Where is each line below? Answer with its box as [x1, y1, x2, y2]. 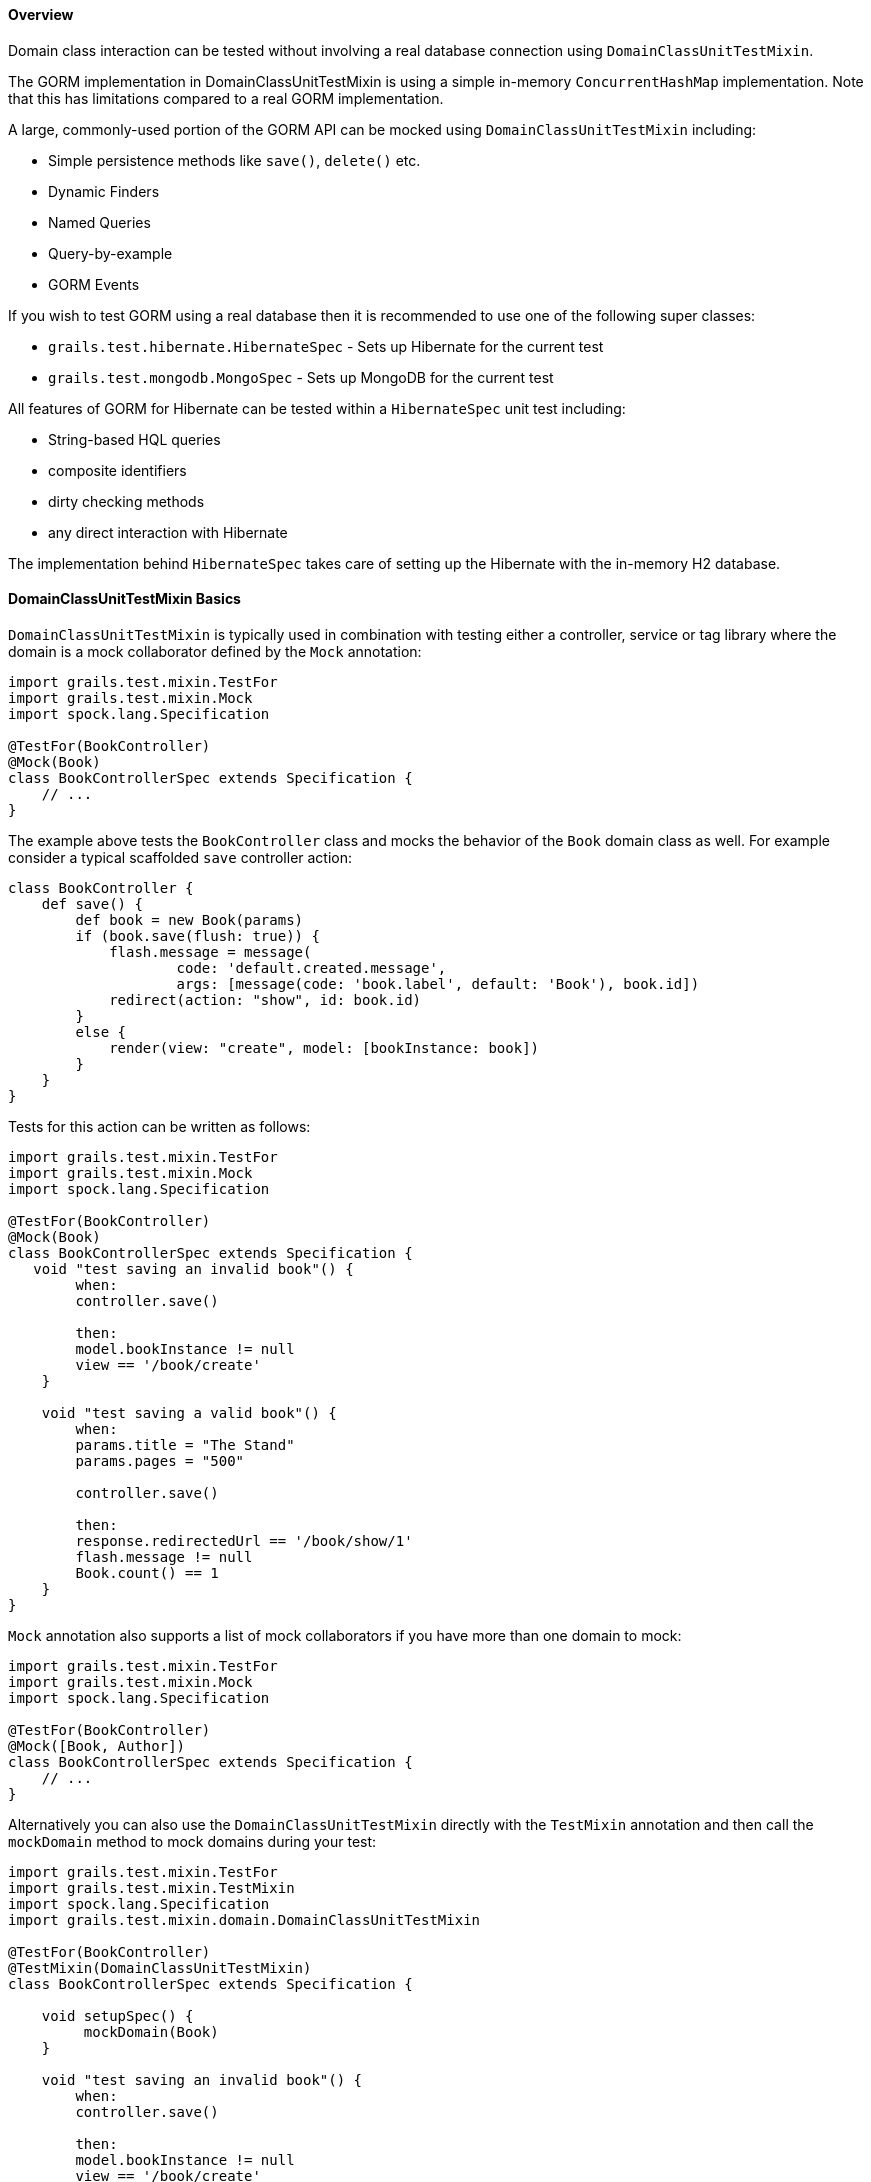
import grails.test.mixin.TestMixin [8, 1879, 295, 1896]
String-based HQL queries [48, 430, 221, 448]
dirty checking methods [48, 492, 205, 510]
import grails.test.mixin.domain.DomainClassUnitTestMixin [8, 1911, 481, 1928]
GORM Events [48, 275, 140, 293]
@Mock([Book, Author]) [8, 1737, 186, 1754]
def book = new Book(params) [75, 911, 304, 928]
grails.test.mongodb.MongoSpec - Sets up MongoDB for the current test [48, 368, 554, 386]
